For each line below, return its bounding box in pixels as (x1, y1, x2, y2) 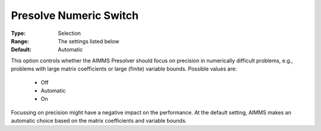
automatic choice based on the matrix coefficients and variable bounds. (11, 117, 187, 124)
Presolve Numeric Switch (11, 9, 139, 22)
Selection (58, 30, 81, 37)
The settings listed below (58, 37, 119, 44)
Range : (11, 37, 29, 44)
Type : (11, 30, 26, 37)
